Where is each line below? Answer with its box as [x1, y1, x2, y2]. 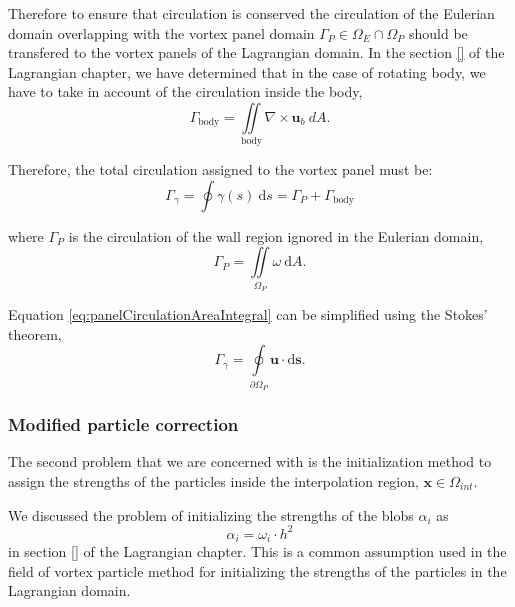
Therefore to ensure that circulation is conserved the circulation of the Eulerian [8, 3, 495, 23]
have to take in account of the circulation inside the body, [8, 81, 363, 102]
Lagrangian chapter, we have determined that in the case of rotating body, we [8, 61, 486, 82]
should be [408, 22, 468, 43]
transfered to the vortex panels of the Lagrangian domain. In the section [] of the [8, 42, 505, 63]
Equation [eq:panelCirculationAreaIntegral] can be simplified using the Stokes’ [8, 304, 488, 325]
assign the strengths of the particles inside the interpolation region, [8, 470, 419, 491]
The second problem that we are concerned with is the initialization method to [8, 451, 492, 472]
